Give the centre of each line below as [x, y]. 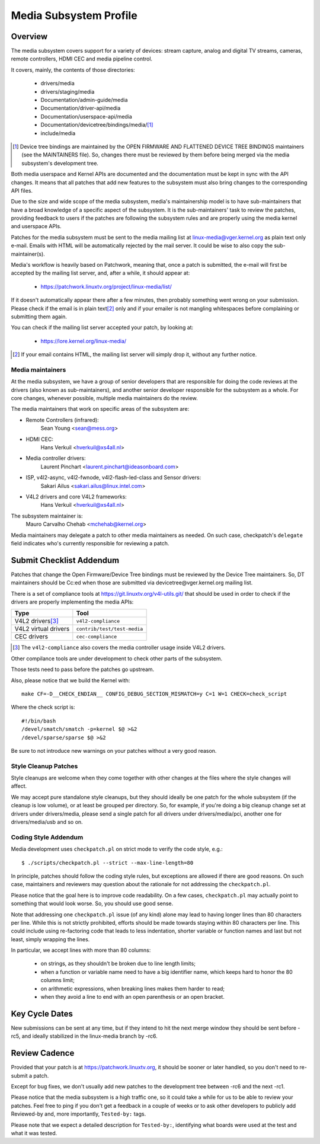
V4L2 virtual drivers [42, 629]
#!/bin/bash [39, 721]
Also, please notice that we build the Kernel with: [71, 680]
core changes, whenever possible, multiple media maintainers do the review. [104, 398]
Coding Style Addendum [47, 837]
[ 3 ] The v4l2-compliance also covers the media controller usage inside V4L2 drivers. [119, 648]
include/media [58, 133]
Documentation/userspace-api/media [87, 116]
